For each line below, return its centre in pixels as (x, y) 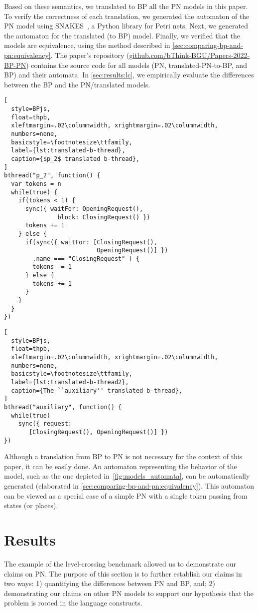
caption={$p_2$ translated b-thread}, (75, 159)
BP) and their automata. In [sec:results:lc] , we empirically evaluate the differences (129, 75)
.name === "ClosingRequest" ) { (86, 259)
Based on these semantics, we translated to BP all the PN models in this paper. (126, 6)
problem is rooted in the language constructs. (73, 603)
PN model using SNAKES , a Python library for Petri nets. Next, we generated (126, 26)
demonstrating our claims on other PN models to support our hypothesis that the (129, 593)
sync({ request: (45, 424)
